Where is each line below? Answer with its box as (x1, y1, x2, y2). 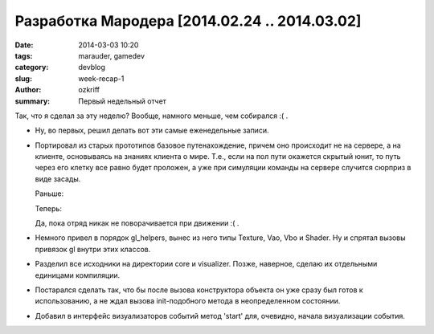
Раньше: (35, 189, 64, 198)
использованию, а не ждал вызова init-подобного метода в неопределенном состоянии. (35, 296, 341, 306)
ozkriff (78, 85, 100, 95)
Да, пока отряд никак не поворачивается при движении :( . (35, 218, 240, 228)
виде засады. (35, 173, 81, 184)
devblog (78, 63, 106, 72)
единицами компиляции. (35, 270, 121, 280)
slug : (14, 73, 32, 83)
